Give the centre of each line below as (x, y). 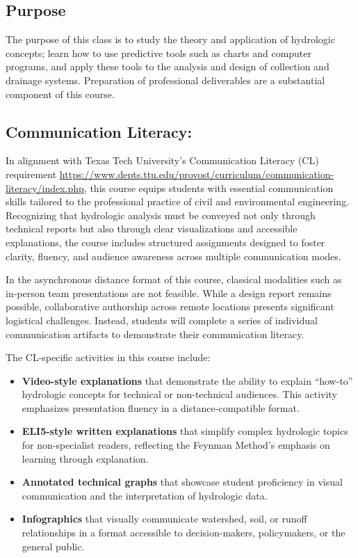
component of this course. (60, 94)
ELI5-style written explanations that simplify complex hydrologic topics (185, 431)
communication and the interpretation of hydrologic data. (145, 495)
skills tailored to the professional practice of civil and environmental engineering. (178, 201)
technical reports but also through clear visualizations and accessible (152, 229)
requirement (31, 174)
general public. (53, 546)
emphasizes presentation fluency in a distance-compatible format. (161, 407)
